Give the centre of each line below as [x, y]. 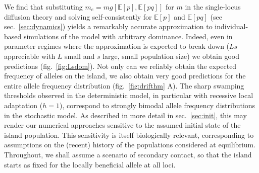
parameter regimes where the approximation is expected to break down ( [117, 46]
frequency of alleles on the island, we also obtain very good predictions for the [125, 76]
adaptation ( [23, 105]
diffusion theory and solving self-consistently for [78, 16]
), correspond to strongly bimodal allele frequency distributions [157, 105]
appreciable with [30, 56]
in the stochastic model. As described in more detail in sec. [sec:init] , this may [125, 115]
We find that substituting [43, 7]
